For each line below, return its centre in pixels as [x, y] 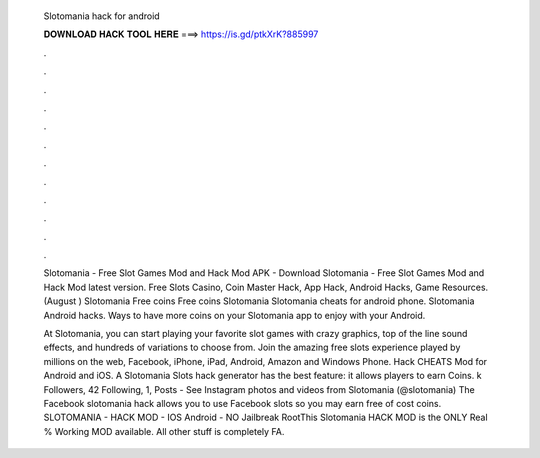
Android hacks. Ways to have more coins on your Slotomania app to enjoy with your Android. [234, 315]
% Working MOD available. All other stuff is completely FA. [164, 431]
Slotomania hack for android [101, 16]
